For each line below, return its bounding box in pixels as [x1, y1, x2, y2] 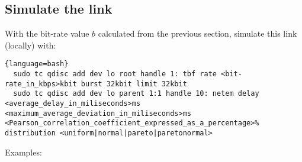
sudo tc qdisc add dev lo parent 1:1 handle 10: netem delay [13, 89, 259, 98]
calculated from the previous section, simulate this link [98, 27, 297, 40]
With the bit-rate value [5, 27, 89, 40]
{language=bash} [5, 60, 69, 69]
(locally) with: [5, 38, 56, 51]
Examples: [5, 145, 42, 158]
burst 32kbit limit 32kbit [81, 79, 187, 88]
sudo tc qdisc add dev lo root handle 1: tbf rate [13, 70, 217, 79]
